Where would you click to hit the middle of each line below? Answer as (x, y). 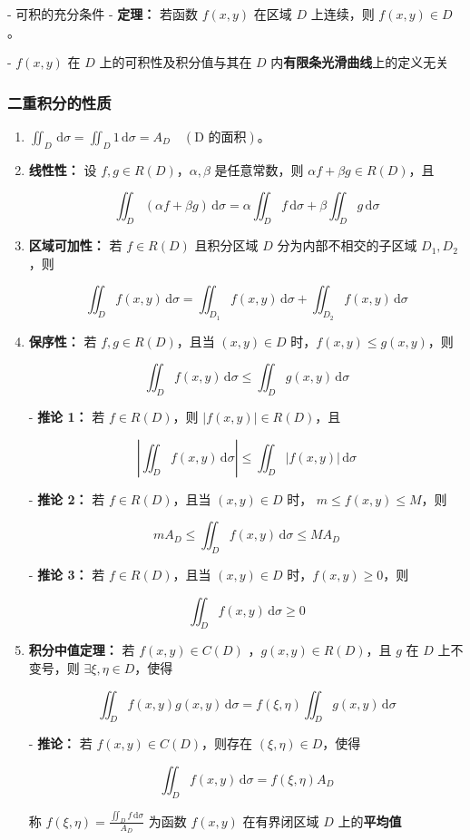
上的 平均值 (370, 820)
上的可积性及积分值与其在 (176, 62)
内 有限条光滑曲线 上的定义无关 (360, 62)
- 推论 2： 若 (67, 498)
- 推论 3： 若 (67, 574)
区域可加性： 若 (75, 245)
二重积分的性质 (59, 102)
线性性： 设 (63, 169)
